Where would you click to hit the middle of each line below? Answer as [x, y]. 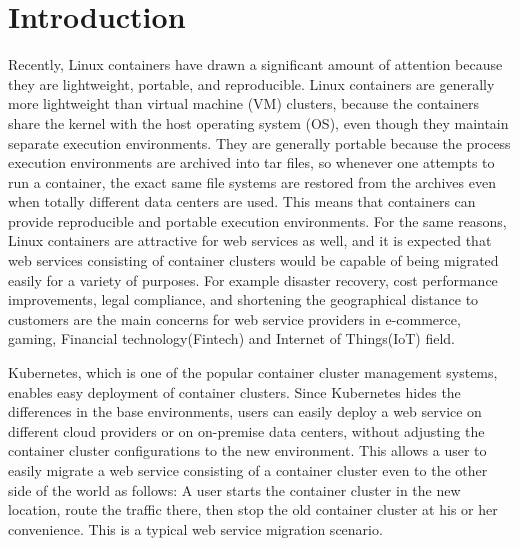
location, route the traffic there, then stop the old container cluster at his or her [253, 509]
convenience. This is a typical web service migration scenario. [195, 528]
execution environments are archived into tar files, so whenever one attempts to [251, 162]
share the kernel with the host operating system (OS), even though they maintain [258, 122]
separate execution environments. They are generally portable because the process [259, 142]
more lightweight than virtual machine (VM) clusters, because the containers [244, 103]
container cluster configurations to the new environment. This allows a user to [247, 450]
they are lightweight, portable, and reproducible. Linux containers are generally [251, 83]
